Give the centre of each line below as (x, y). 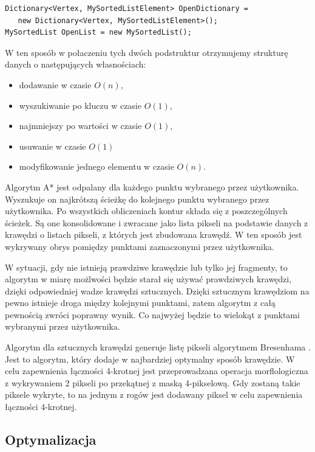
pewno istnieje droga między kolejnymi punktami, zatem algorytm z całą (140, 303)
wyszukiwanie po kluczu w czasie (80, 105)
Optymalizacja (51, 440)
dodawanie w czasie (55, 84)
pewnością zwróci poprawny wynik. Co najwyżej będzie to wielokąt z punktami (152, 314)
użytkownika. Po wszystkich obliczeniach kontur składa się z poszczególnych (146, 211)
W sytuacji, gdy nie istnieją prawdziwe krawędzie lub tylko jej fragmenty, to (146, 267)
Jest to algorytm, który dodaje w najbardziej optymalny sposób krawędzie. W (150, 359)
